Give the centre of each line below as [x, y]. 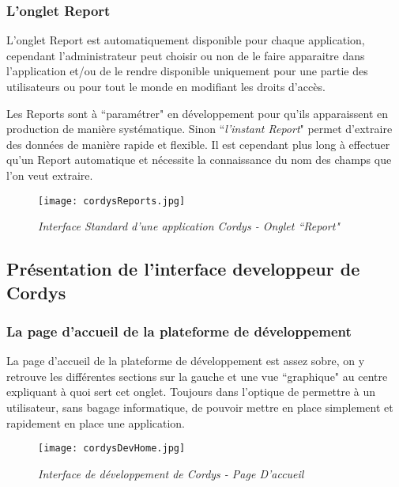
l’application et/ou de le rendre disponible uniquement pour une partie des [187, 71]
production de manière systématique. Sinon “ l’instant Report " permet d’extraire [199, 129]
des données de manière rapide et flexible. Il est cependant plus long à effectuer [198, 144]
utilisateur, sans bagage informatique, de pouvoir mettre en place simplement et [200, 407]
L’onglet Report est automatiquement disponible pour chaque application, [186, 40]
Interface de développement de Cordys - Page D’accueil [171, 473]
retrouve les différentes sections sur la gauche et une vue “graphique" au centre [197, 376]
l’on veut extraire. [50, 175]
